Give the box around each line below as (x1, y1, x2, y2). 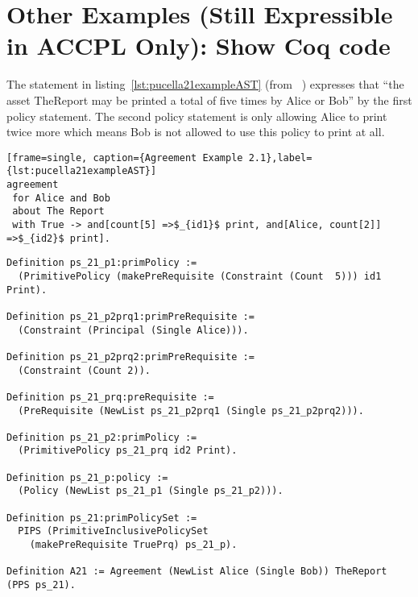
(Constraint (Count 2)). (18, 364, 151, 376)
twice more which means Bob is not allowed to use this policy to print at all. (6, 123, 385, 140)
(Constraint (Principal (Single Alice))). (18, 324, 249, 336)
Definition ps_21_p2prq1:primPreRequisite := (6, 310, 255, 322)
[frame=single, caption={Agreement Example (6, 151, 243, 164)
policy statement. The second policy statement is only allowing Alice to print (6, 107, 387, 124)
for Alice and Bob (12, 192, 110, 204)
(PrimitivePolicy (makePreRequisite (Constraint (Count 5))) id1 (18, 270, 382, 282)
